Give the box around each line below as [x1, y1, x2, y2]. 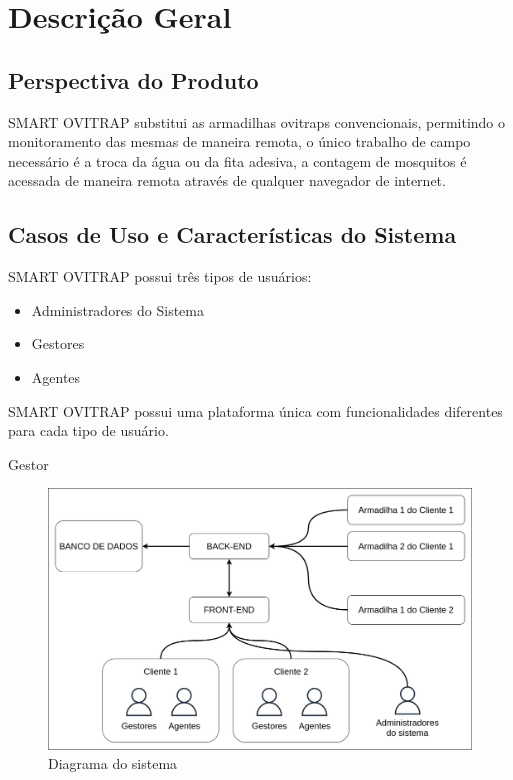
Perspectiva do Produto [8, 64, 259, 95]
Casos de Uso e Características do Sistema [8, 219, 457, 250]
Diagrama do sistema [48, 753, 178, 774]
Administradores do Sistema [31, 299, 204, 320]
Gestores [31, 333, 85, 354]
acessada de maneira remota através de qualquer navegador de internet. [8, 170, 446, 191]
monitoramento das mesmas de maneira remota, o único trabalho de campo [8, 131, 471, 152]
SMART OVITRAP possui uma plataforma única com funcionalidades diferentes [8, 400, 503, 421]
